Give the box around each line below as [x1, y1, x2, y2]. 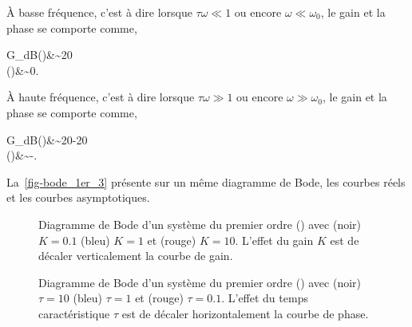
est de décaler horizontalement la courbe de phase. [121, 305, 369, 321]
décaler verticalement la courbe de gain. [38, 247, 233, 264]
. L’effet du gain [235, 231, 314, 248]
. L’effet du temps [221, 290, 308, 306]
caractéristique [38, 305, 110, 321]
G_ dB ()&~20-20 [6, 131, 88, 148]
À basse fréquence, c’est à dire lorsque [6, 4, 192, 20]
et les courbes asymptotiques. [6, 189, 150, 206]
